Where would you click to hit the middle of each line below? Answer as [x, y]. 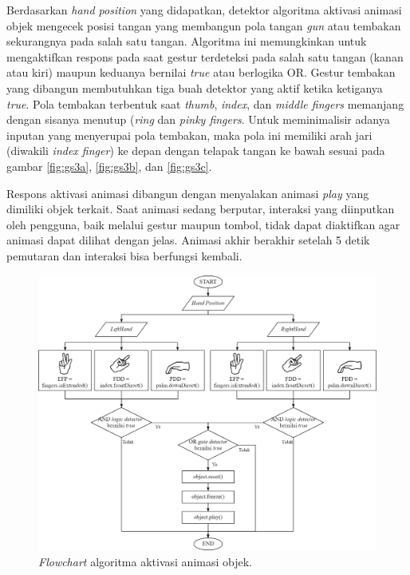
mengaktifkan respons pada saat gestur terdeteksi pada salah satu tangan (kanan [205, 56]
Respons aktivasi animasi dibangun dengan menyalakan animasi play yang [188, 193]
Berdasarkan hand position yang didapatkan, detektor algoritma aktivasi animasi [204, 10]
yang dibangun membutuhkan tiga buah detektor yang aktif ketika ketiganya [195, 87]
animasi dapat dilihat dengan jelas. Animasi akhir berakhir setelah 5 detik [188, 240]
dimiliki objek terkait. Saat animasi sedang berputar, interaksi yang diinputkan [201, 209]
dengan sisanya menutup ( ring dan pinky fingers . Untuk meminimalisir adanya [198, 119]
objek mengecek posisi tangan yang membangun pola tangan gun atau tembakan [204, 25]
